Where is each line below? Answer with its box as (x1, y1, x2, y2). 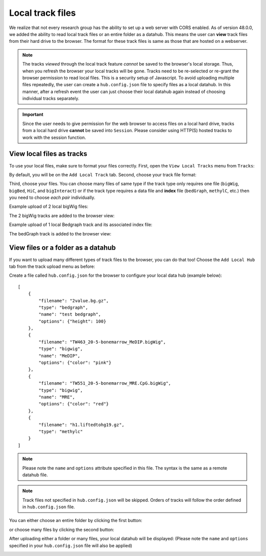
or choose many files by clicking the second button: (9, 526, 114, 532)
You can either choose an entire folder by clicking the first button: (9, 518, 142, 523)
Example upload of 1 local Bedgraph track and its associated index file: (9, 222, 153, 228)
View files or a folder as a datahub (9, 244, 116, 252)
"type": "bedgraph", (38, 304, 88, 310)
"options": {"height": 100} (38, 318, 106, 324)
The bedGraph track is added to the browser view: (9, 230, 112, 236)
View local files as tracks (9, 150, 87, 158)
